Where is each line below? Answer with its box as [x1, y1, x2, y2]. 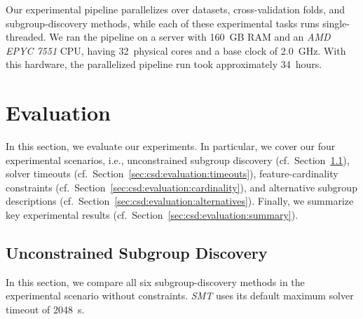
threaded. [6, 29, 46, 44]
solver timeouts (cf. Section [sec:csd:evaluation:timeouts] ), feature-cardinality [6, 166, 338, 181]
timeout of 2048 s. [6, 302, 85, 317]
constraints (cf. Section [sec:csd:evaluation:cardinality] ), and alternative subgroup [6, 179, 357, 194]
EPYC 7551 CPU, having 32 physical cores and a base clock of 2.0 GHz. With [6, 43, 346, 57]
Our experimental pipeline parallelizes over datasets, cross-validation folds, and [6, 2, 345, 16]
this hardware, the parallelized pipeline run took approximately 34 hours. [6, 57, 322, 72]
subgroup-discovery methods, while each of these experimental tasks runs [6, 15, 320, 30]
